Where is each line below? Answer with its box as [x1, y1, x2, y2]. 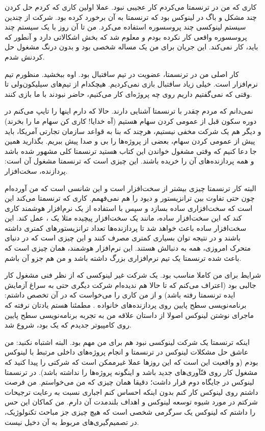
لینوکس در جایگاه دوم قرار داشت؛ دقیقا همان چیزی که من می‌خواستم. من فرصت [5, 376, 254, 387]
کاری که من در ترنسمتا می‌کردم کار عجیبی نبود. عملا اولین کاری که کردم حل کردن [5, 2, 257, 12]
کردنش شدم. [5, 51, 45, 62]
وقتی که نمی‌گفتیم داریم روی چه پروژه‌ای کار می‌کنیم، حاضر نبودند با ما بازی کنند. [5, 88, 252, 99]
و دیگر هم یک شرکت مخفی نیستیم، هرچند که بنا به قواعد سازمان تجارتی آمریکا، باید [5, 125, 261, 136]
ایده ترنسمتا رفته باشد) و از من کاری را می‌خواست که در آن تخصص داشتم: [5, 289, 235, 300]
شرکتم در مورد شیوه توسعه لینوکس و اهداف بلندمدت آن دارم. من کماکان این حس [5, 396, 258, 407]
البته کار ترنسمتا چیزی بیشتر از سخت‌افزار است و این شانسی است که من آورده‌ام [5, 182, 256, 193]
